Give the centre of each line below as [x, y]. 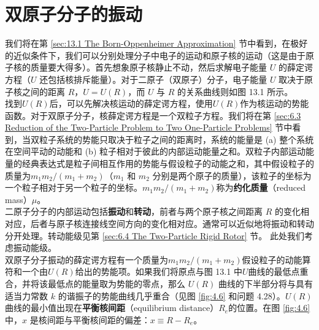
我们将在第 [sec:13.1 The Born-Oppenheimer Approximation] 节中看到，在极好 [156, 43]
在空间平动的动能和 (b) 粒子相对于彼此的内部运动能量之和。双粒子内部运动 [155, 151]
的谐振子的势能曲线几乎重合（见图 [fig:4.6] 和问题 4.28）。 [171, 295]
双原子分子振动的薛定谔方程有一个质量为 [86, 259]
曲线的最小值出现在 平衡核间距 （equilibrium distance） [112, 308]
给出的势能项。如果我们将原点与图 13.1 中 [159, 271]
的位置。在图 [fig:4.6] [269, 308]
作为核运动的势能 [275, 103]
